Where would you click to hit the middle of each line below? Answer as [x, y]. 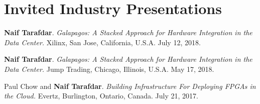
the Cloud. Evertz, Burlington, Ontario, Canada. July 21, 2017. [101, 96]
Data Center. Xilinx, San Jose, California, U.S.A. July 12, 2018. [102, 42]
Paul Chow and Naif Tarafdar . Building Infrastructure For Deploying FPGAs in [130, 86]
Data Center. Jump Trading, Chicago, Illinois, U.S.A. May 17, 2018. [109, 69]
